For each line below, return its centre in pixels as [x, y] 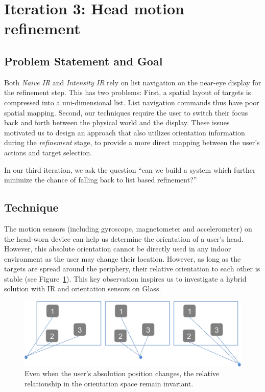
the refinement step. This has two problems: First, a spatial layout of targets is [128, 92]
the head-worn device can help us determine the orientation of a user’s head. [124, 238]
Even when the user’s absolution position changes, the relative [122, 373]
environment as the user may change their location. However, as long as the [123, 258]
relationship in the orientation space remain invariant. [109, 383]
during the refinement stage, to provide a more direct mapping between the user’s [132, 142]
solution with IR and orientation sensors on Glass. [83, 289]
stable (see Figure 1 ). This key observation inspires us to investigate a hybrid [125, 278]
